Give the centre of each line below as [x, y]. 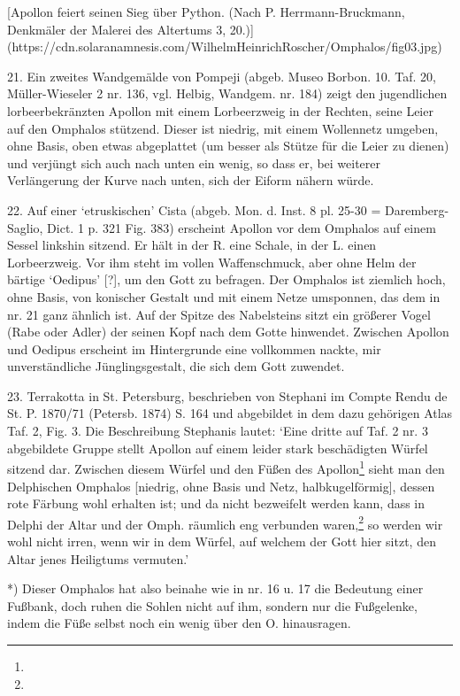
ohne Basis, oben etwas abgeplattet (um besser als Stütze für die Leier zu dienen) [228, 146]
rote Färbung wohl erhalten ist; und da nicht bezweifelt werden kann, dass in [216, 503]
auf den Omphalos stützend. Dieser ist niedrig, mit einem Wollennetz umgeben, [223, 128]
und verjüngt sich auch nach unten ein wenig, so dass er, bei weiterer [194, 162]
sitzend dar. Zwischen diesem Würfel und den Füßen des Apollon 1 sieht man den [226, 467]
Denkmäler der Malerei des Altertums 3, [117, 29]
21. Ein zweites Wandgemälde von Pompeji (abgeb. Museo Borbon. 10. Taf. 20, [222, 76]
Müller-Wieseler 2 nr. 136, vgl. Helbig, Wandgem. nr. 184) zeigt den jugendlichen [227, 93]
